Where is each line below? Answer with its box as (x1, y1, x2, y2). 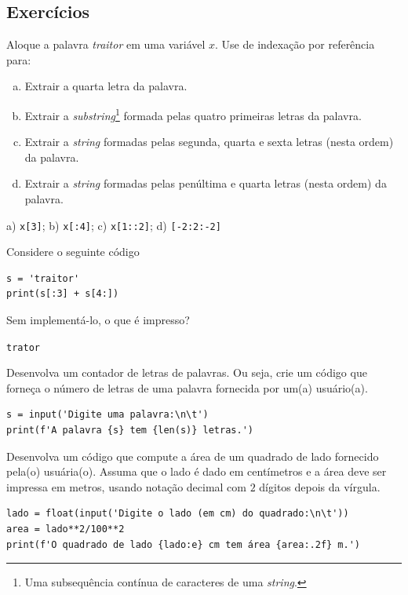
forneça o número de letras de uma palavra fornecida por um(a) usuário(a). (6, 379, 368, 396)
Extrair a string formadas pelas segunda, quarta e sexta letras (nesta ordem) (24, 133, 394, 150)
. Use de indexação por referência (215, 36, 375, 53)
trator (6, 341, 40, 353)
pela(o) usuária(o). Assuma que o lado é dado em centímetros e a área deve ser (6, 463, 387, 480)
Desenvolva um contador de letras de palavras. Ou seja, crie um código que (6, 364, 367, 381)
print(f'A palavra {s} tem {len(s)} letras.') (6, 425, 253, 436)
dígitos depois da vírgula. (259, 478, 381, 495)
